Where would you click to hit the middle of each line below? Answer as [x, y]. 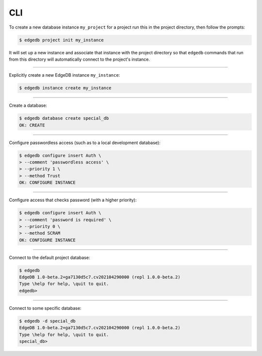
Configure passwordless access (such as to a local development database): [85, 143]
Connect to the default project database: [49, 258]
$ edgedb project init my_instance [61, 40]
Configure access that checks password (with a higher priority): [73, 200]
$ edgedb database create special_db [64, 118]
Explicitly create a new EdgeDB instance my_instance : [65, 75]
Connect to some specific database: [45, 308]
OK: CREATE [32, 125]
